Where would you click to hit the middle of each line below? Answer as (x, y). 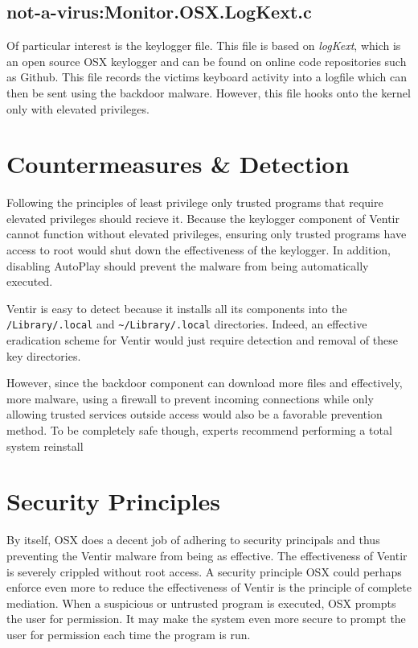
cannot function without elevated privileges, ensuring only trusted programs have (207, 234)
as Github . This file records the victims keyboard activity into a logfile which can (207, 77)
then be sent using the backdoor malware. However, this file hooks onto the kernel (209, 92)
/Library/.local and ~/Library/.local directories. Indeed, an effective (187, 324)
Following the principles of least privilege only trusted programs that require (195, 202)
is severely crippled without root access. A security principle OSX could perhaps (204, 571)
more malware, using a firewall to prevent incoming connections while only (190, 398)
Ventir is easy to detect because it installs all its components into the (177, 308)
